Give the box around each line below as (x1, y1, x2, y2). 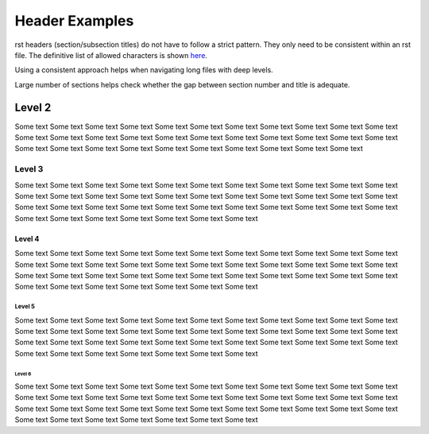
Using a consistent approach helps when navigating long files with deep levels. (14, 65, 273, 75)
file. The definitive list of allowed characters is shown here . (14, 50, 208, 60)
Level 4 (14, 234, 40, 243)
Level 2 (14, 100, 52, 114)
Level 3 (14, 164, 44, 175)
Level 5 (14, 303, 36, 311)
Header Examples (14, 12, 134, 29)
